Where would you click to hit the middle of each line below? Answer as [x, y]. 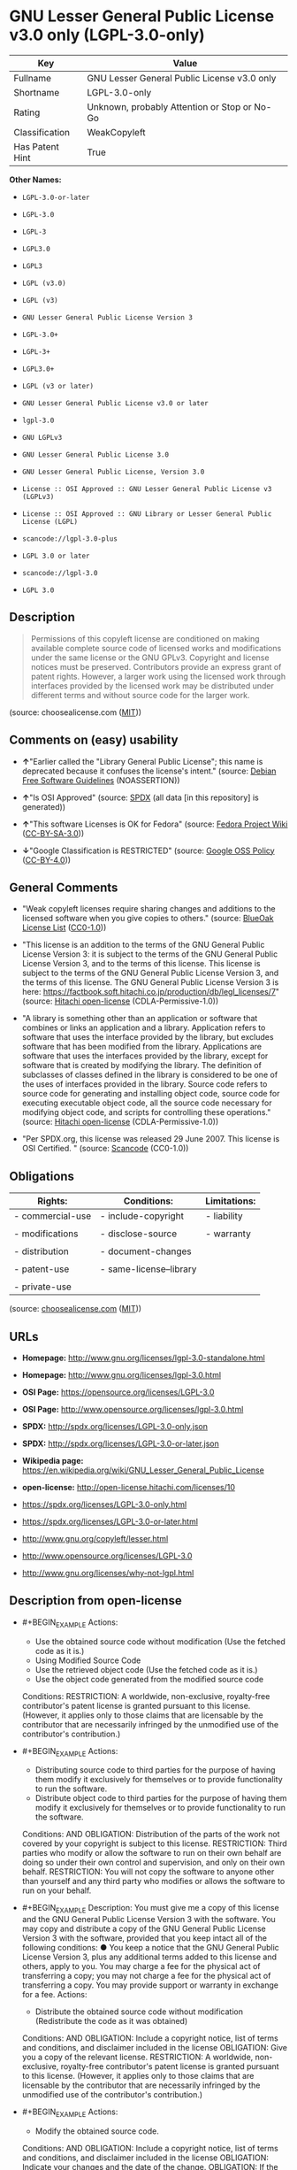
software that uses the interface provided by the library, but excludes [148, 1037]
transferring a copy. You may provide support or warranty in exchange [150, 1985]
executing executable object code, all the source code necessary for [147, 1103]
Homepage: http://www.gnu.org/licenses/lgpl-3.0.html [122, 1375]
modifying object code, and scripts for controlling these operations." [146, 1112]
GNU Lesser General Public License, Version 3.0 [113, 472]
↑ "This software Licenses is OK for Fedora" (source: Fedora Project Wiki [155, 824]
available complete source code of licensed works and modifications [156, 648]
